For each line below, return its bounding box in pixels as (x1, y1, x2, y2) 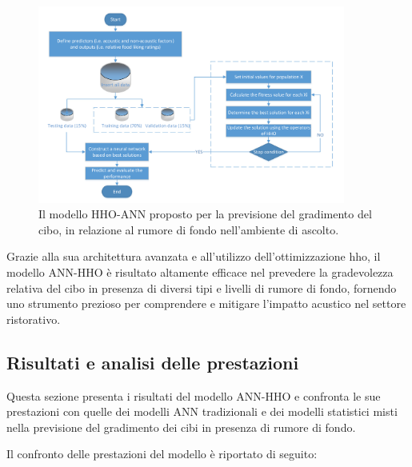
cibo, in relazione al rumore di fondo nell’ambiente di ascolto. (38, 221, 339, 237)
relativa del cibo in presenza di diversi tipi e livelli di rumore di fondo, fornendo (6, 279, 397, 296)
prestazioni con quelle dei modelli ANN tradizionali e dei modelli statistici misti (6, 403, 398, 420)
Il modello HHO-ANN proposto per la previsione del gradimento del (38, 206, 372, 222)
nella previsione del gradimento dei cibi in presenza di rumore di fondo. (6, 418, 356, 435)
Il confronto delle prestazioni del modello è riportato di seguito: (6, 445, 318, 462)
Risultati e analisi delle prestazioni (6, 349, 299, 374)
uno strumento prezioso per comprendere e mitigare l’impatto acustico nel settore (6, 295, 406, 312)
